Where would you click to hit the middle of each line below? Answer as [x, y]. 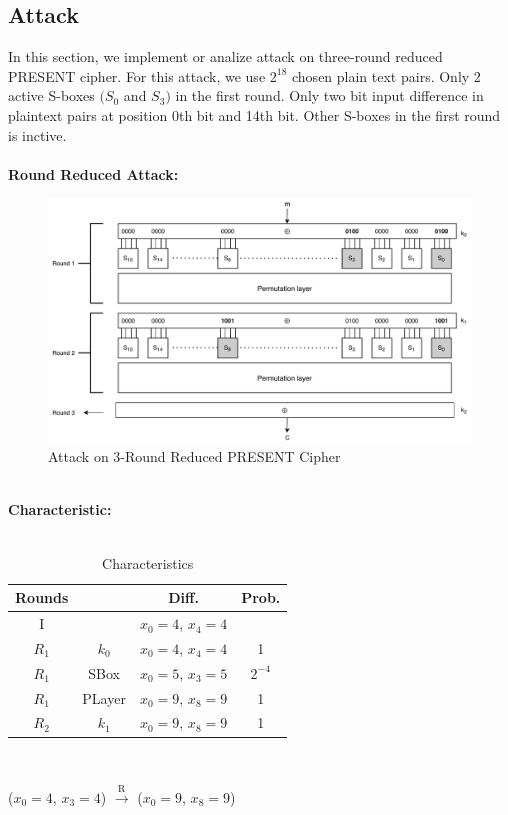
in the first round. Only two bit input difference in [329, 95]
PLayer [104, 697]
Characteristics [148, 562]
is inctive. [37, 134]
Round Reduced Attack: [93, 173]
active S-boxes [51, 95]
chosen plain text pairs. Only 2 [386, 75]
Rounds [42, 597]
